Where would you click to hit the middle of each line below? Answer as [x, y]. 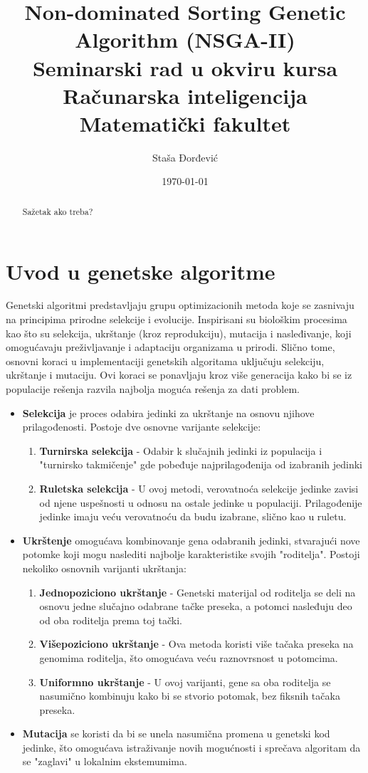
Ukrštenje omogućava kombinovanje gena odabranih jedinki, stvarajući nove [191, 540]
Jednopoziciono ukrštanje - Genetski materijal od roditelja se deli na [198, 592]
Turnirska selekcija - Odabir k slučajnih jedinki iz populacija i [181, 450]
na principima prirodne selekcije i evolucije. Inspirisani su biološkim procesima [177, 319]
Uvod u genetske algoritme [141, 271]
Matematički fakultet [185, 123]
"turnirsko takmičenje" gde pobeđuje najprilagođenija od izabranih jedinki [201, 464]
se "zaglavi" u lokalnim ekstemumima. [105, 761]
